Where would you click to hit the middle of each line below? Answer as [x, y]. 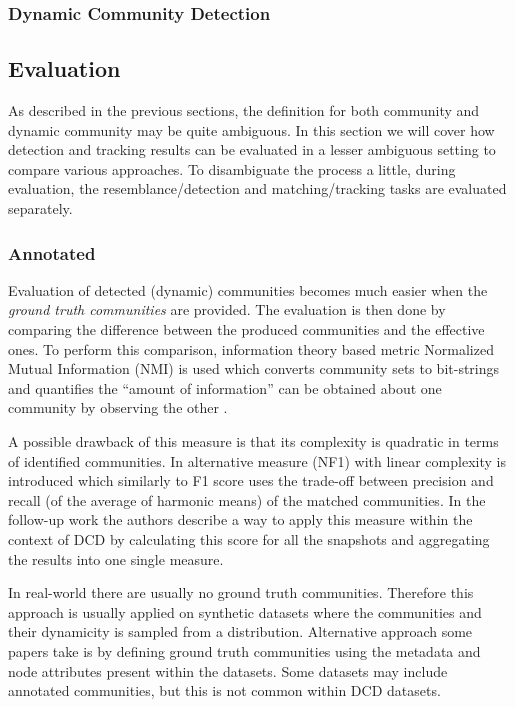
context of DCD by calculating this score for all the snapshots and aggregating [249, 538]
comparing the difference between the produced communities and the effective [246, 329]
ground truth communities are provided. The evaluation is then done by [227, 309]
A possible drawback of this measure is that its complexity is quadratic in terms [253, 440]
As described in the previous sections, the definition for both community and [244, 110]
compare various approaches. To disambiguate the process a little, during [232, 168]
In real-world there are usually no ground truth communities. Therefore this [241, 592]
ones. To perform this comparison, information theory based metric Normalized [251, 348]
